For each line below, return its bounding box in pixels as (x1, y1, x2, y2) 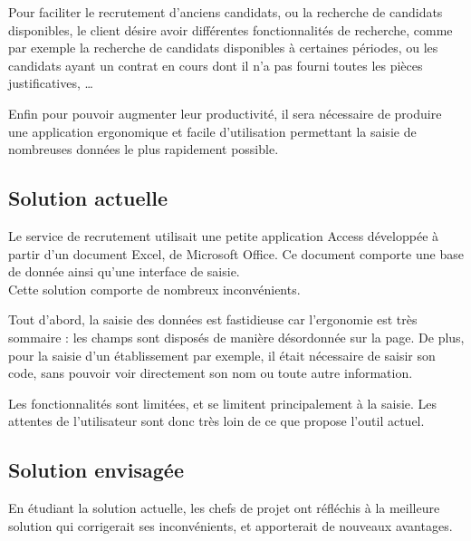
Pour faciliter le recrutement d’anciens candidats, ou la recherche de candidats (8, 3, 443, 21)
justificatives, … (8, 73, 93, 92)
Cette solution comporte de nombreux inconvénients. (8, 279, 301, 298)
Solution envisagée (8, 456, 184, 484)
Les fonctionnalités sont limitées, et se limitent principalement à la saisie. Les (8, 393, 437, 412)
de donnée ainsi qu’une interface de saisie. (8, 262, 240, 281)
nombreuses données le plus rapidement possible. (8, 140, 279, 159)
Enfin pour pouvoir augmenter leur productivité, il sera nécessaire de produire (8, 103, 442, 122)
